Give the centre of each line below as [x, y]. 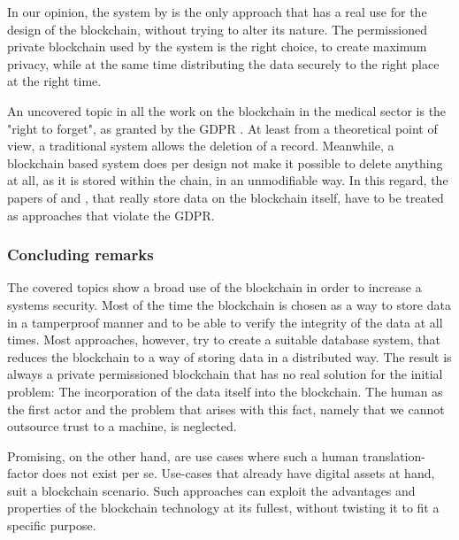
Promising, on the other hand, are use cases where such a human [183, 455]
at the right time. [54, 81]
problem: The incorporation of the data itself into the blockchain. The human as [225, 391]
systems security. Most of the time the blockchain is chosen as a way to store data [229, 304]
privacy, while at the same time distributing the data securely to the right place [223, 63]
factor [23, 473]
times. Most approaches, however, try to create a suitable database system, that [224, 339]
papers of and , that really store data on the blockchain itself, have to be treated [226, 197]
